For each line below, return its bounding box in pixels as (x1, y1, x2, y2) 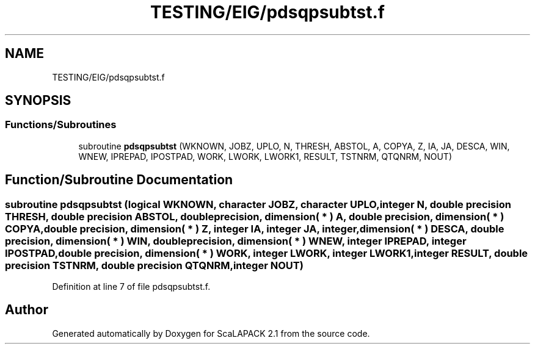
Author (5, 302, 48, 318)
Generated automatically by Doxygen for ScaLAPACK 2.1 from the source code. (52, 328, 370, 339)
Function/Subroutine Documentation (5, 172, 233, 188)
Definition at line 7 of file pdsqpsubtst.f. (52, 281, 211, 292)
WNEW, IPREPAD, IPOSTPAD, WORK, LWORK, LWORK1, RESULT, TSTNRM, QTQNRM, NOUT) (78, 151, 452, 162)
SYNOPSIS (5, 93, 71, 109)
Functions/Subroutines (5, 118, 117, 131)
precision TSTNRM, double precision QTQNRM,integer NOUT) (5, 259, 304, 272)
